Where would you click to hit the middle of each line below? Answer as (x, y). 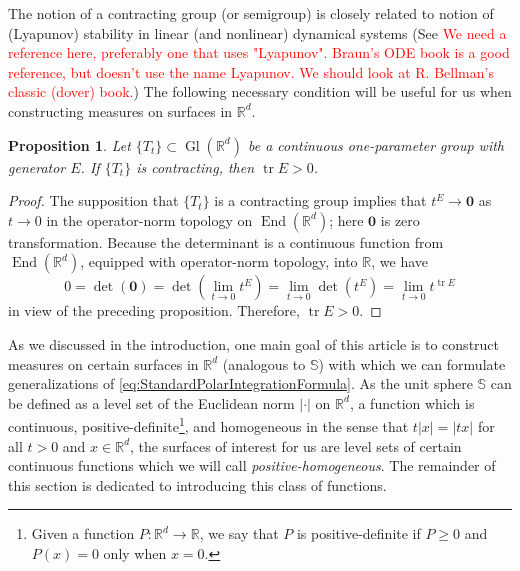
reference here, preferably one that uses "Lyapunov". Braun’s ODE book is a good (259, 52)
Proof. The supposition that (93, 200)
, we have (400, 261)
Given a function (83, 533)
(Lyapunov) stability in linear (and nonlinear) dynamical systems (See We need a (257, 32)
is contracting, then (195, 166)
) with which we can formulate (412, 363)
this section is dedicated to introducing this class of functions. (197, 484)
